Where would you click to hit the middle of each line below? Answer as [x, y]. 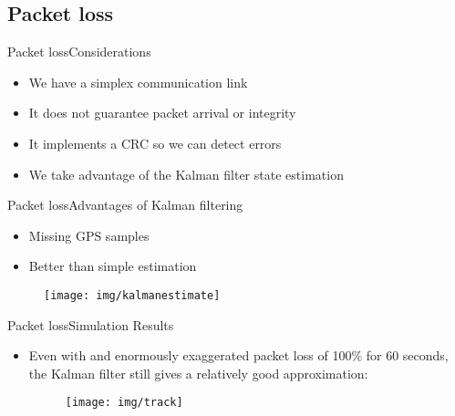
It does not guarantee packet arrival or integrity [162, 113]
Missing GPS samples [89, 235]
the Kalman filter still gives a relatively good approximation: [198, 373]
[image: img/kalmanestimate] [132, 295]
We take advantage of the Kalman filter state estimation [186, 174]
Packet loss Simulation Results [91, 324]
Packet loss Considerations [79, 52]
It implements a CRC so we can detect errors [155, 143]
